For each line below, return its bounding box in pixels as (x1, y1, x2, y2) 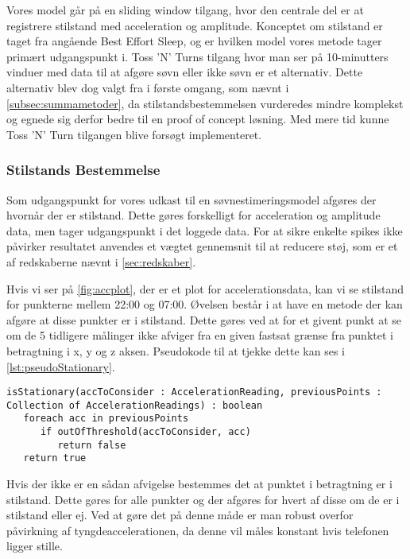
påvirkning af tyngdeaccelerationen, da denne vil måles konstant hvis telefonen (6, 522, 389, 538)
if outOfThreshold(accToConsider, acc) (40, 426, 251, 438)
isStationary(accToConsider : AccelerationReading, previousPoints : (6, 386, 382, 398)
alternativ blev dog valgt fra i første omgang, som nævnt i (6, 79, 289, 95)
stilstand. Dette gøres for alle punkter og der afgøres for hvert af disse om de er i (6, 491, 400, 507)
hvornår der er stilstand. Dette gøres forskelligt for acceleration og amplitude (6, 207, 381, 223)
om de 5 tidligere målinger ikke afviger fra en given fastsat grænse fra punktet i (6, 327, 393, 344)
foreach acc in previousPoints (23, 413, 189, 425)
